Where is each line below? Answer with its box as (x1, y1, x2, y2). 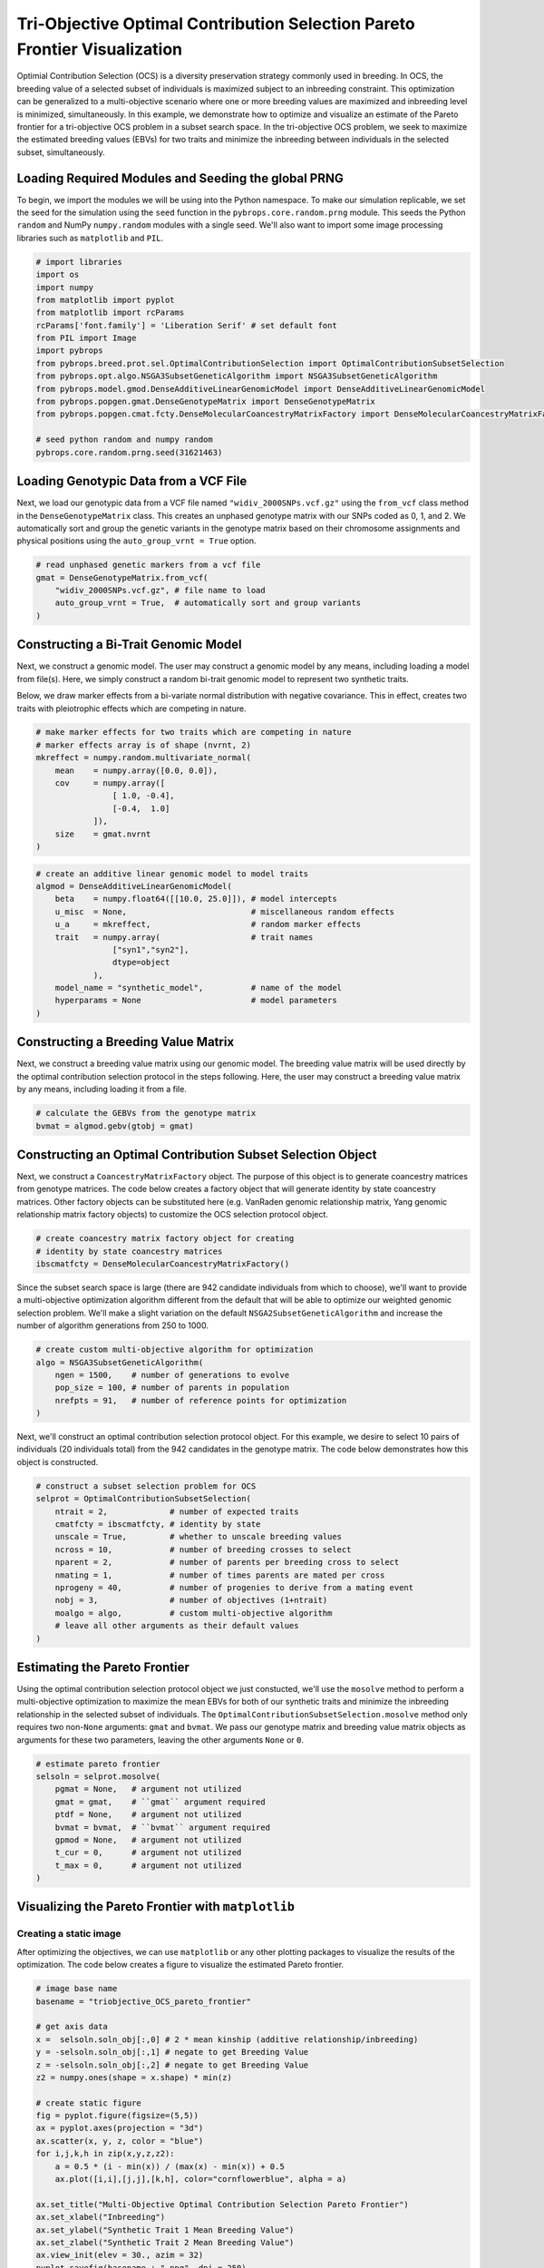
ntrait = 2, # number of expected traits (54, 1506, 299, 1517)
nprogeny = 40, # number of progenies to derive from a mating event (54, 1582, 414, 1592)
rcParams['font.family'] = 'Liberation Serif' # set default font (35, 320, 337, 330)
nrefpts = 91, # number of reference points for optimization (54, 1395, 347, 1405)
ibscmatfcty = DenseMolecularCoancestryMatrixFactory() (35, 1258, 290, 1269)
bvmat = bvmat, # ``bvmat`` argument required (54, 1822, 271, 1833)
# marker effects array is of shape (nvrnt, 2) (35, 739, 251, 750)
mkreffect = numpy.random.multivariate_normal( (35, 753, 251, 763)
